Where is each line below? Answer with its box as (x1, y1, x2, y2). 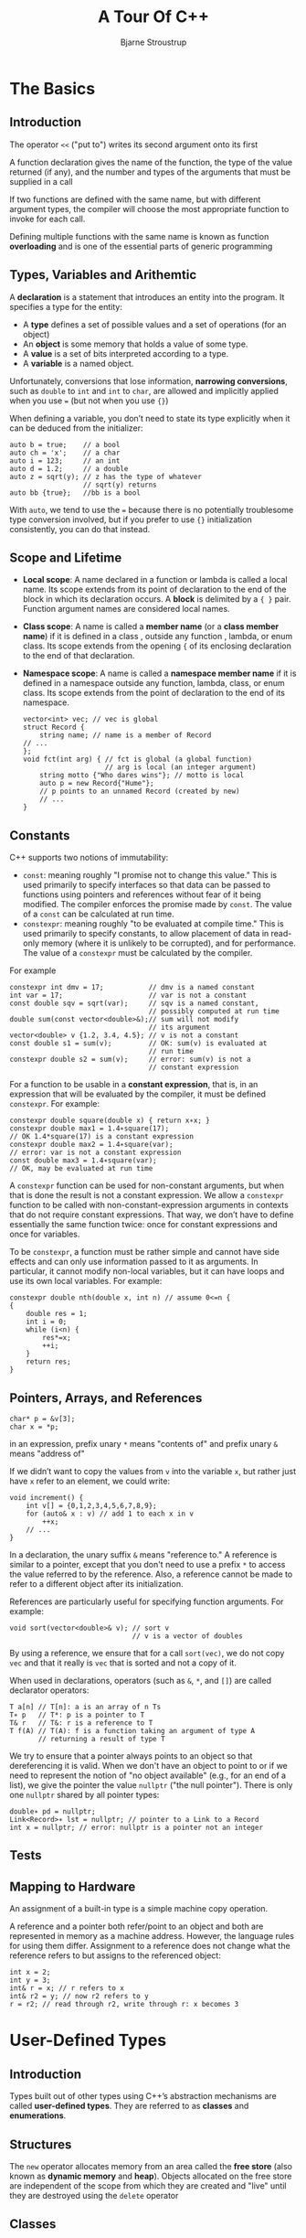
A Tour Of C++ (97, 6, 210, 27)
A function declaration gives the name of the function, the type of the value (9, 156, 293, 167)
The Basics (9, 78, 96, 99)
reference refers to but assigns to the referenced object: (9, 1950, 221, 1961)
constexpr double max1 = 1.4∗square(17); (9, 1124, 170, 1133)
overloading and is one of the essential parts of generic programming (9, 241, 273, 252)
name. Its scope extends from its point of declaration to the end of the (22, 584, 287, 595)
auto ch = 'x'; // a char (9, 448, 121, 457)
